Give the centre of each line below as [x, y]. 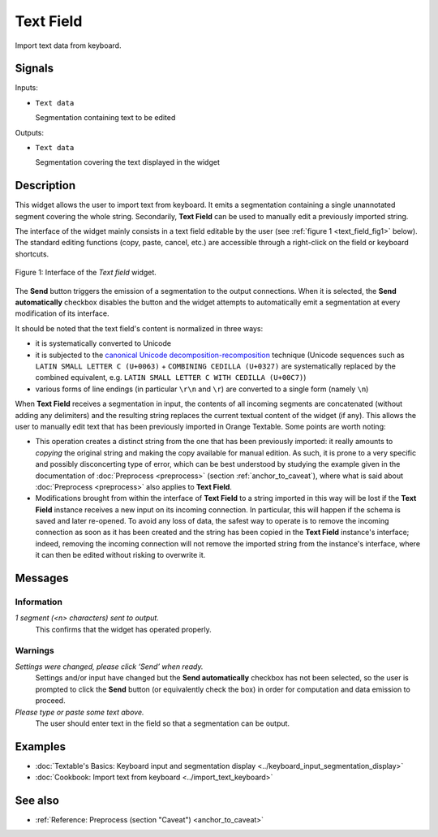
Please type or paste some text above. [79, 712]
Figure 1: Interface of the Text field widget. [86, 273]
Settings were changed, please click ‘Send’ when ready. [109, 667]
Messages [42, 578]
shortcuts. [32, 254]
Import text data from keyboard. [68, 45]
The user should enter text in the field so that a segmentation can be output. [163, 723]
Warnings [34, 650]
